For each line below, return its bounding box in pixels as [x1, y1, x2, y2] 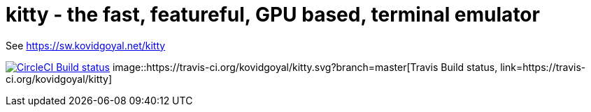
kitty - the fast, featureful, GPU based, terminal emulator [6, 3, 540, 26]
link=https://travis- [500, 61, 586, 73]
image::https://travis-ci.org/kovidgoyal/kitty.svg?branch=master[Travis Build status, [112, 61, 498, 73]
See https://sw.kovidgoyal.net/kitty [6, 39, 166, 51]
